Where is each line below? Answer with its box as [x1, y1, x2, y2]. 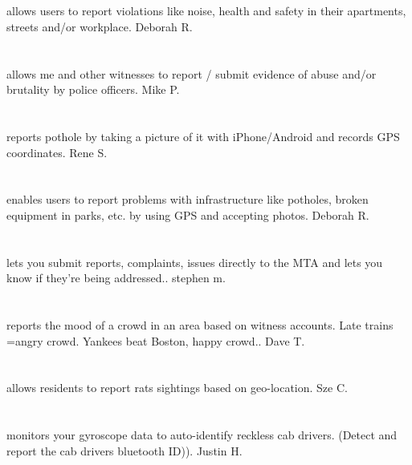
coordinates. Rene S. [6, 144, 108, 160]
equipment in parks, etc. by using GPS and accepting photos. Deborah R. [6, 206, 369, 223]
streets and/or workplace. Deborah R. [6, 18, 193, 34]
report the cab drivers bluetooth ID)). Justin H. [6, 442, 243, 459]
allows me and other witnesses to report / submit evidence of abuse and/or [6, 65, 377, 82]
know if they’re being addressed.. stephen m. [6, 269, 226, 286]
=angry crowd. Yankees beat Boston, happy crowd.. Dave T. [6, 332, 305, 349]
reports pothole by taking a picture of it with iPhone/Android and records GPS [6, 127, 400, 144]
